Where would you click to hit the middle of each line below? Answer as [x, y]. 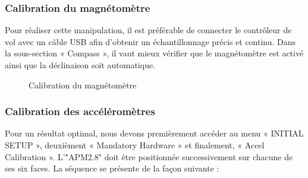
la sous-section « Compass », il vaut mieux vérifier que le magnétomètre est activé [154, 53]
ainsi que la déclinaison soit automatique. [80, 65]
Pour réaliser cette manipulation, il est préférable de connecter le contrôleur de [148, 30]
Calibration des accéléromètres [80, 111]
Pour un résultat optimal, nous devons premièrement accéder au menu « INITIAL [154, 133]
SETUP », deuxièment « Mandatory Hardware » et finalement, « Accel [135, 145]
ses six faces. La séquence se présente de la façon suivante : [112, 168]
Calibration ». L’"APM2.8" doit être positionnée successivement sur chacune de [149, 156]
